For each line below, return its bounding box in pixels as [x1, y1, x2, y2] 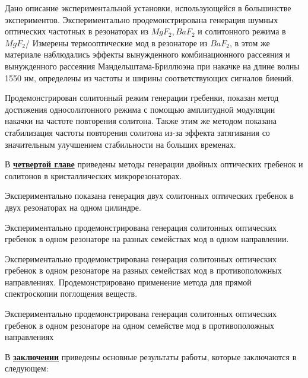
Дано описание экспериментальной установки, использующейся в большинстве [5, 2, 291, 14]
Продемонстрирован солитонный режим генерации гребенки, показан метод [5, 91, 279, 104]
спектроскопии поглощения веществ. [5, 287, 138, 300]
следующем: [5, 362, 49, 374]
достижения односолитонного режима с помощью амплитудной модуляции [5, 103, 275, 115]
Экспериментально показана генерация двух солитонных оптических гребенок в [5, 189, 294, 202]
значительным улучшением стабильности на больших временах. [5, 138, 236, 150]
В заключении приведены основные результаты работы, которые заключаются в [5, 350, 297, 363]
